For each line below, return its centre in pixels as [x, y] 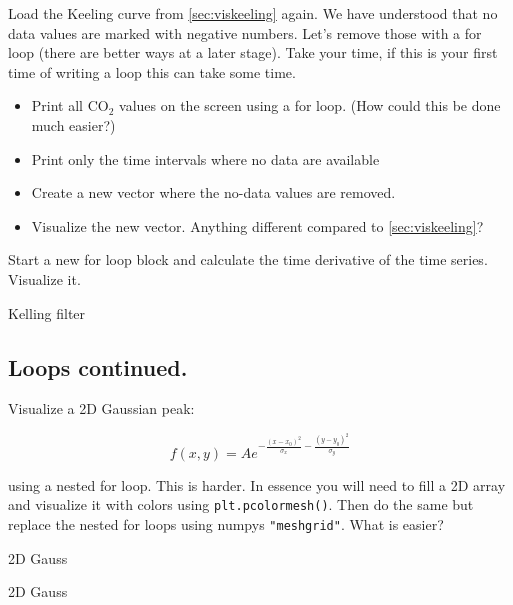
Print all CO [70, 105]
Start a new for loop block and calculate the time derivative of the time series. [248, 259]
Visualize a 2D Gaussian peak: [101, 408]
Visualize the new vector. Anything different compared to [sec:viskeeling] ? [257, 225]
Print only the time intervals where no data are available [205, 158]
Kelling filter [47, 312]
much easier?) [73, 124]
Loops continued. [98, 366]
